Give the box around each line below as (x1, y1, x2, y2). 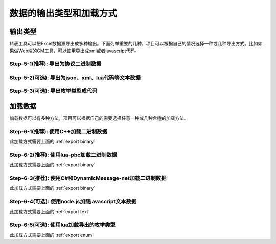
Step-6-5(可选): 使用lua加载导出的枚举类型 (9, 221, 116, 228)
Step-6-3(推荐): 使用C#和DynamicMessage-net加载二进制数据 (9, 175, 167, 182)
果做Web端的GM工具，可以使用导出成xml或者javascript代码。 (9, 47, 140, 54)
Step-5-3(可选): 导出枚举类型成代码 (9, 87, 98, 94)
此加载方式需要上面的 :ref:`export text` (9, 208, 90, 214)
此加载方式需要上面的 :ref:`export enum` (9, 232, 94, 238)
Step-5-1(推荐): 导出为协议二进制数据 (9, 60, 102, 67)
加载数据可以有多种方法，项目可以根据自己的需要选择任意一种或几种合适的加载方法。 (9, 115, 189, 121)
